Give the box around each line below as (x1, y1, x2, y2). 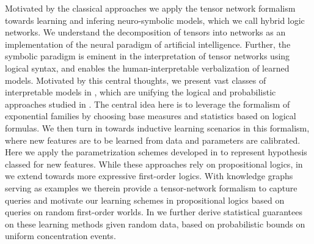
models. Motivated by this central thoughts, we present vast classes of (5, 73, 266, 86)
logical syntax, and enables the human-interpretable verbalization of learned (5, 61, 290, 74)
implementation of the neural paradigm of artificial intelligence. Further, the (5, 37, 291, 50)
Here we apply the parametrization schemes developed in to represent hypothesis (5, 146, 307, 158)
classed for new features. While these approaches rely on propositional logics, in (5, 157, 303, 170)
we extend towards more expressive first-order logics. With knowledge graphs (5, 169, 293, 182)
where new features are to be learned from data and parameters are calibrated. (5, 133, 301, 146)
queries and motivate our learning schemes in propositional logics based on (5, 193, 285, 206)
